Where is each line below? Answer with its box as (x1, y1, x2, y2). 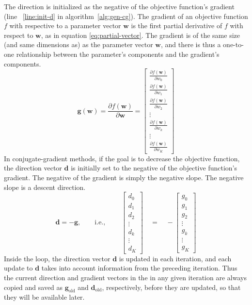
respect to (4, 30, 33, 40)
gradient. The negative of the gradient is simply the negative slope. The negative (4, 172, 244, 183)
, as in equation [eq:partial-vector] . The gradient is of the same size (41, 30, 240, 40)
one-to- (223, 39, 244, 50)
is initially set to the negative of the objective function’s (71, 163, 237, 173)
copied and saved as (4, 282, 63, 292)
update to (4, 263, 33, 273)
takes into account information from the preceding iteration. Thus (41, 263, 237, 273)
